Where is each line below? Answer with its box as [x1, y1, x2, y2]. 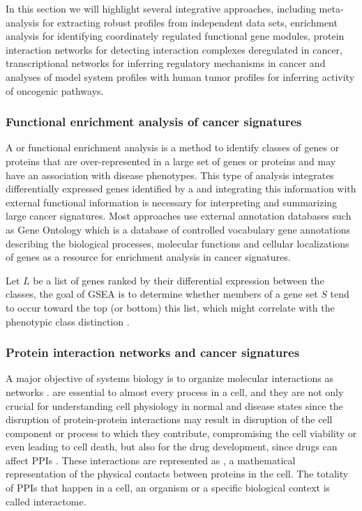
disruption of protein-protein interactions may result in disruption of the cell [6, 412, 333, 427]
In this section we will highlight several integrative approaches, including [6, 1, 316, 15]
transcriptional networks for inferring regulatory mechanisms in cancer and [6, 56, 326, 70]
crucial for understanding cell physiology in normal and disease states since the [6, 398, 343, 413]
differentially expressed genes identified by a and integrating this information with [6, 181, 356, 196]
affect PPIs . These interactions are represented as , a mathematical [6, 452, 296, 467]
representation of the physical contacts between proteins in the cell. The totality [6, 466, 349, 481]
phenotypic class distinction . [6, 314, 130, 328]
